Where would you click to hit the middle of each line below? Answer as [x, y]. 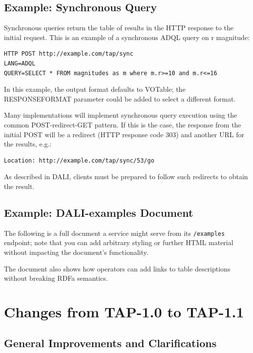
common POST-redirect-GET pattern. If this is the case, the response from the [123, 124]
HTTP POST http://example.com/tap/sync [69, 54]
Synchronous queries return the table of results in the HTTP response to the [119, 28]
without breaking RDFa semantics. [56, 278]
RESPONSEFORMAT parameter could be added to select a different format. [120, 98]
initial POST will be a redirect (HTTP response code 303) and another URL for [124, 134]
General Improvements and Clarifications [110, 343]
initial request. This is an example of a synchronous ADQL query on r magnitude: [127, 37]
